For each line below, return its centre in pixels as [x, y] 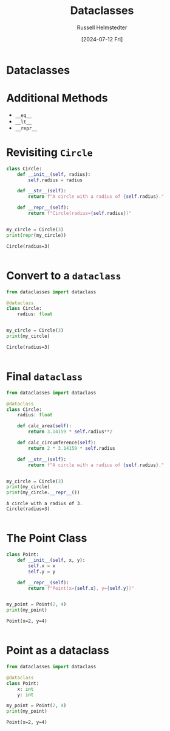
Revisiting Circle [49, 152]
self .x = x [42, 566]
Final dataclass [45, 376]
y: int [25, 694]
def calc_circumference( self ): [57, 443]
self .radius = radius [56, 180]
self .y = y [42, 572]
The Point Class [47, 538]
